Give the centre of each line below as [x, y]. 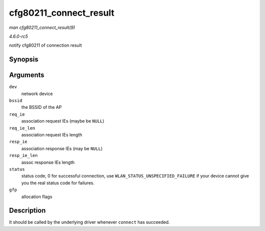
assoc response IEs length [48, 162]
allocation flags [37, 197]
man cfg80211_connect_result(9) [42, 27]
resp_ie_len [23, 155]
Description [27, 211]
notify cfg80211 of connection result [45, 45]
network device [37, 94]
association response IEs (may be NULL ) [62, 148]
